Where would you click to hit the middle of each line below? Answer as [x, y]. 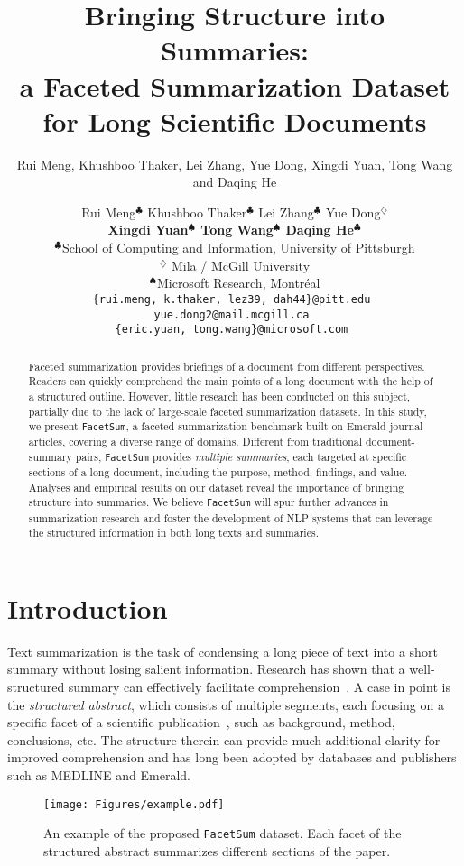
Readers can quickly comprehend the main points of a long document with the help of [231, 381]
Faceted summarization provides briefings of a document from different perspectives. [227, 366]
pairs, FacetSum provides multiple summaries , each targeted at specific [241, 457]
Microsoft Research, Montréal [238, 283]
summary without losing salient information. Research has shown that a [206, 669]
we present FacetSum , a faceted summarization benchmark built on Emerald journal [226, 426]
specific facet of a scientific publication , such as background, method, [201, 722]
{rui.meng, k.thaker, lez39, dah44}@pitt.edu [232, 299]
